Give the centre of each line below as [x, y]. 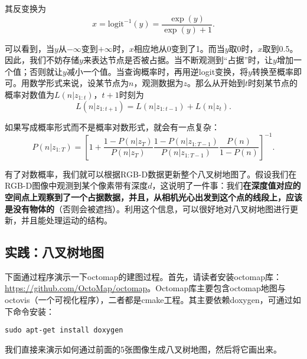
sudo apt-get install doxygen [64, 330]
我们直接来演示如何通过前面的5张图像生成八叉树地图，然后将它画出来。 [143, 349]
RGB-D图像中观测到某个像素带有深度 [76, 185]
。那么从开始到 [216, 83]
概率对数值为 [30, 95]
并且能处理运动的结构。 [66, 220]
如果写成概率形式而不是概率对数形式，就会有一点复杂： [112, 126]
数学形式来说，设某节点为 [79, 83]
